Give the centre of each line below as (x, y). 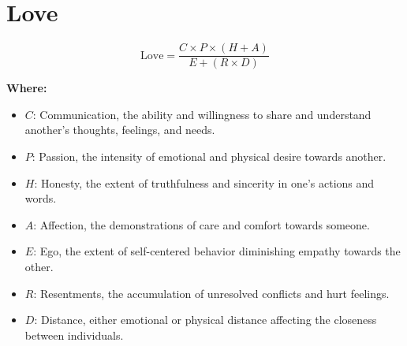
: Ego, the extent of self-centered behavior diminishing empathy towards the (217, 251)
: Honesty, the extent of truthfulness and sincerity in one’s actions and (204, 182)
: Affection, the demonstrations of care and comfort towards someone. (202, 224)
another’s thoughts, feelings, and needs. (120, 130)
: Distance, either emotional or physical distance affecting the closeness (205, 320)
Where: (27, 88)
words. (41, 198)
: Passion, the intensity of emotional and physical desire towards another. (209, 156)
